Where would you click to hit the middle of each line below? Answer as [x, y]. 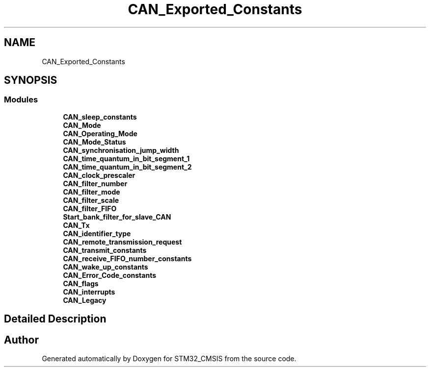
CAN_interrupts [89, 292]
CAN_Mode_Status [94, 142]
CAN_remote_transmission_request [122, 242]
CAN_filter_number [95, 183]
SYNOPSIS [31, 80]
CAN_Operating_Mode [100, 133]
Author [21, 340]
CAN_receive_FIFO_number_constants [127, 258]
